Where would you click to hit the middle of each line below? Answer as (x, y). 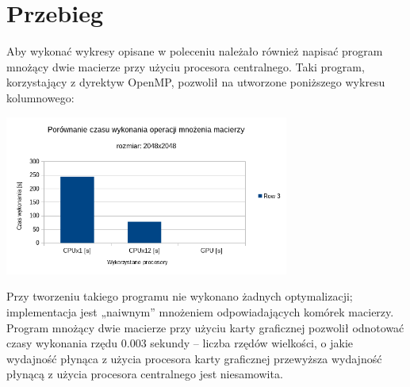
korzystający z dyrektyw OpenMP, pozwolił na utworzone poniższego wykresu (196, 82)
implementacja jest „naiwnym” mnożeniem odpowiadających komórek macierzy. (200, 311)
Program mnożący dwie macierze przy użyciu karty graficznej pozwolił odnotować (205, 327)
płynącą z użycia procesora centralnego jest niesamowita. (145, 374)
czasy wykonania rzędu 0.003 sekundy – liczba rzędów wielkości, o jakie (180, 343)
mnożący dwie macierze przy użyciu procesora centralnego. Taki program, (186, 66)
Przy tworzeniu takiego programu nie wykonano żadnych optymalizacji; (180, 296)
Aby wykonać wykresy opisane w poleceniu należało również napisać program (195, 51)
